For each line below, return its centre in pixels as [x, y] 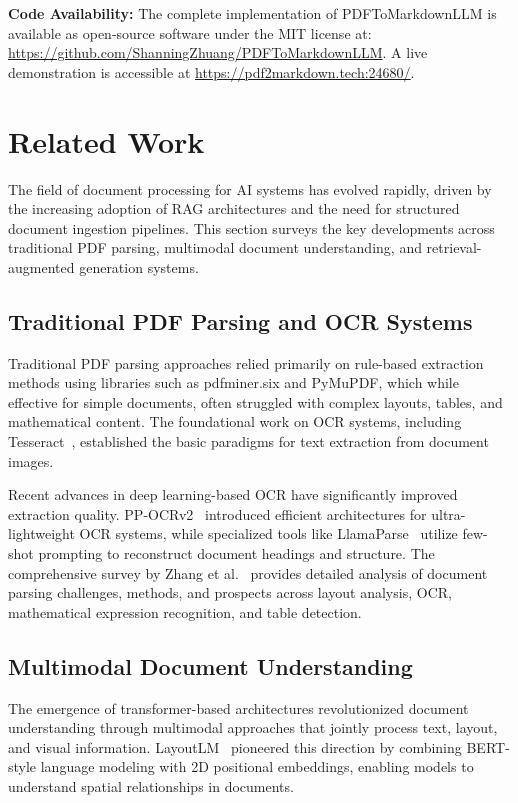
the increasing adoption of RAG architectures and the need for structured [234, 208]
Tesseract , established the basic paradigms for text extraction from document [248, 441]
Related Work [106, 140]
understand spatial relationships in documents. [151, 785]
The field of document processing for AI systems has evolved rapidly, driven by [250, 188]
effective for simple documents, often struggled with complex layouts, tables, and [255, 401]
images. [31, 460]
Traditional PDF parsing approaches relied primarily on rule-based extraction [246, 362]
